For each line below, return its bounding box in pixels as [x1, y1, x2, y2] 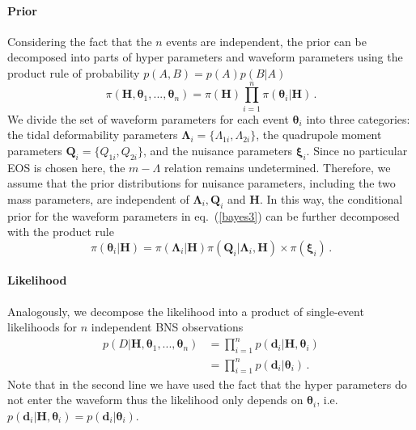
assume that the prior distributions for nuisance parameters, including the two [7, 175, 396, 192]
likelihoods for [7, 318, 78, 335]
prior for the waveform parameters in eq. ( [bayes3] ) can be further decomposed [7, 207, 400, 224]
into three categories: [306, 110, 410, 127]
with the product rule [7, 223, 114, 240]
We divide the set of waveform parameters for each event [7, 110, 289, 127]
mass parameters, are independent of [7, 190, 189, 207]
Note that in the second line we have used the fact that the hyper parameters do [7, 375, 407, 392]
